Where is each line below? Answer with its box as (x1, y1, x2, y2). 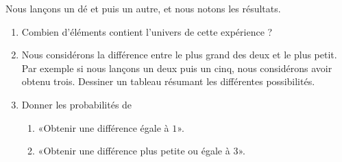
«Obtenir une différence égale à (38, 120, 169, 135)
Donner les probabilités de (21, 97, 132, 111)
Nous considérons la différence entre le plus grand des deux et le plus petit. (21, 47, 337, 62)
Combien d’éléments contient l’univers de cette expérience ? (21, 24, 273, 38)
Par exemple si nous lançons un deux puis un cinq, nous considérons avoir (21, 60, 332, 75)
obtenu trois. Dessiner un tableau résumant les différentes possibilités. (21, 74, 315, 89)
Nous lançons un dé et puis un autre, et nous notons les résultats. (5, 1, 281, 15)
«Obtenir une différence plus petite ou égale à (38, 143, 230, 158)
